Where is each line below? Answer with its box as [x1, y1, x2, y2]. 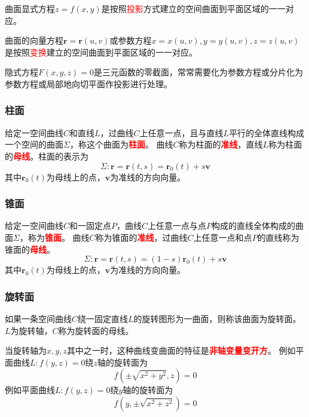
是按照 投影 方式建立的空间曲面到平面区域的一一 [101, 2, 286, 14]
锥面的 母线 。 [5, 243, 55, 255]
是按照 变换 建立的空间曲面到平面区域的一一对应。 [5, 45, 197, 58]
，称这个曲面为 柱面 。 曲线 [69, 138, 173, 151]
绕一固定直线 [78, 312, 129, 324]
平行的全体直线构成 [229, 126, 305, 139]
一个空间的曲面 [5, 138, 63, 151]
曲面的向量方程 [5, 34, 63, 47]
